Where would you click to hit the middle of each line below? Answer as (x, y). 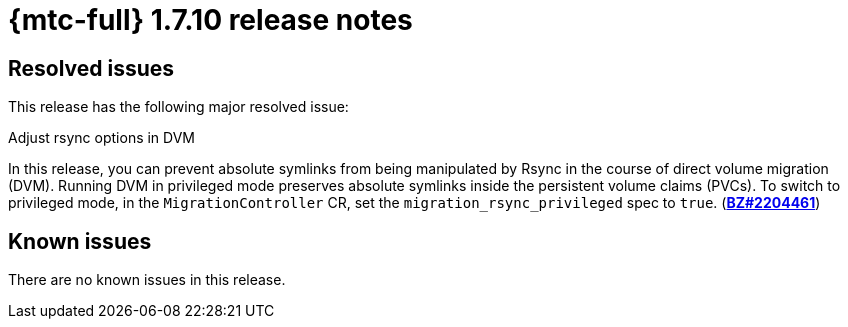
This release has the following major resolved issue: (178, 107)
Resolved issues (91, 68)
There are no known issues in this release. (147, 280)
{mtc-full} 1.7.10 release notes (210, 20)
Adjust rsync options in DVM (102, 138)
